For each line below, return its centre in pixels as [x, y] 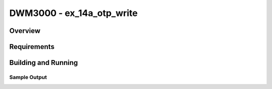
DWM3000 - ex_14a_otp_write [74, 13]
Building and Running [44, 63]
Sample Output [28, 77]
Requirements [32, 47]
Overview [25, 31]
